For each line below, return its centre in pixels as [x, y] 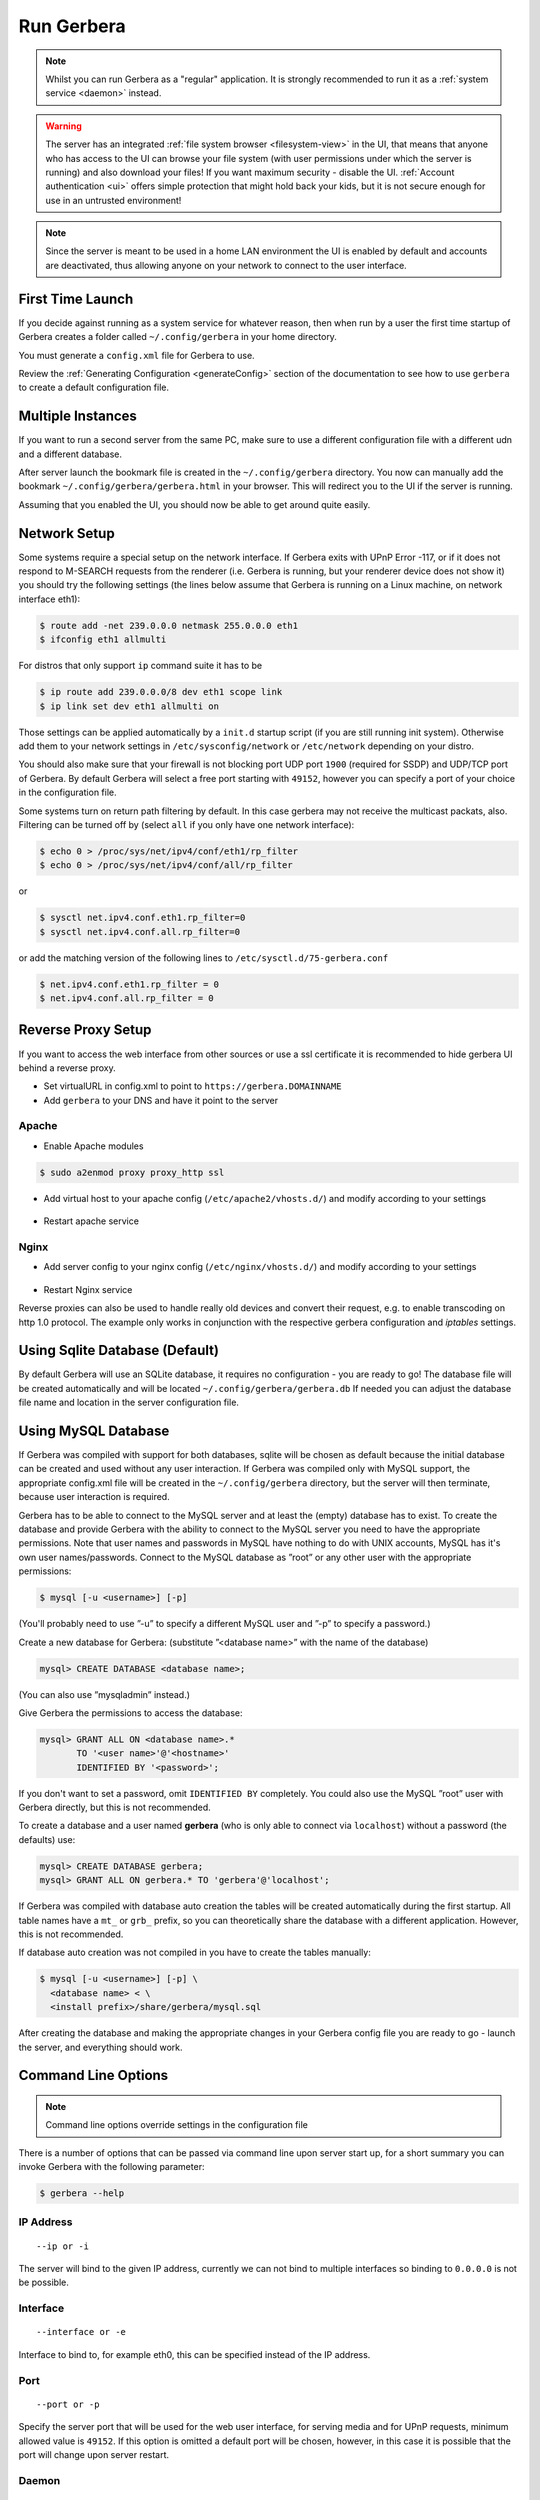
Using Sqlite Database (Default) [119, 1350]
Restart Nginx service [88, 1289]
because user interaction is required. [94, 1497]
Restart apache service [91, 1221]
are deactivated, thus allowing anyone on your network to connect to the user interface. [226, 265]
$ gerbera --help [82, 2193]
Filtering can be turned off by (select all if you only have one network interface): [186, 824]
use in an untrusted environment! [113, 200]
